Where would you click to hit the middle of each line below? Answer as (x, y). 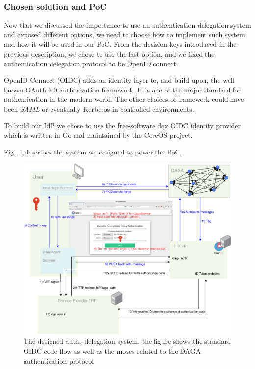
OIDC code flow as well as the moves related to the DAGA (112, 351)
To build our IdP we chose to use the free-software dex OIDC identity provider (123, 125)
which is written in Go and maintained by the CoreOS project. (98, 135)
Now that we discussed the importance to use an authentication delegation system (127, 25)
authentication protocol (59, 360)
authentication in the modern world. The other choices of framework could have (124, 99)
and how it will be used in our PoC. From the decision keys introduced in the (120, 44)
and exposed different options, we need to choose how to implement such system (125, 34)
